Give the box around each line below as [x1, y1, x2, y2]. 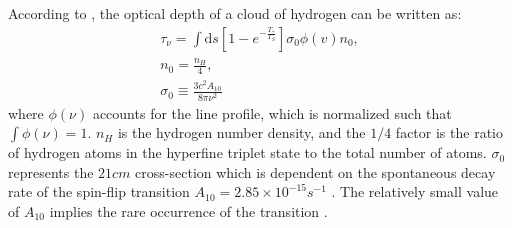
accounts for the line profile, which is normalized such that [92, 102, 452, 123]
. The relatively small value [331, 181, 499, 202]
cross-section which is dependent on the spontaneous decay [135, 161, 496, 182]
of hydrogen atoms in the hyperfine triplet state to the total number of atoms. [8, 142, 487, 163]
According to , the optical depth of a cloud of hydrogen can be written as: [8, 3, 462, 23]
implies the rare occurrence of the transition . [49, 201, 328, 222]
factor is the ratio [395, 122, 503, 143]
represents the [8, 161, 94, 182]
